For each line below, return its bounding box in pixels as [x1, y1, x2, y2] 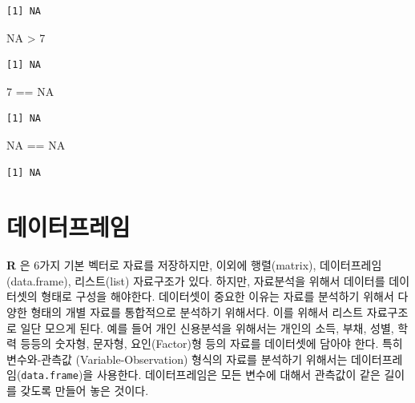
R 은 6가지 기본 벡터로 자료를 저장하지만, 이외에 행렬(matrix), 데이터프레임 [6, 257, 382, 273]
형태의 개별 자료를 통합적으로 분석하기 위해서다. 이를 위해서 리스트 [30, 304, 364, 321]
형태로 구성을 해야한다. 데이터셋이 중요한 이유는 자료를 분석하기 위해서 [41, 288, 394, 305]
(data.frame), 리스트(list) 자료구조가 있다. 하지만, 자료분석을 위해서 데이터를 [6, 272, 385, 289]
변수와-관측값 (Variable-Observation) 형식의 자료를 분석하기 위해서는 [6, 350, 348, 367]
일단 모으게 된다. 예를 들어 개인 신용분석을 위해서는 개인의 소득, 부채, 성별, [20, 319, 394, 336]
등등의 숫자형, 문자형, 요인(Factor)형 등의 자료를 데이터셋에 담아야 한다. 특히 [20, 335, 403, 352]
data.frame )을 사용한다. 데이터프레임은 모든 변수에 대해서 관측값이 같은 [21, 366, 381, 383]
